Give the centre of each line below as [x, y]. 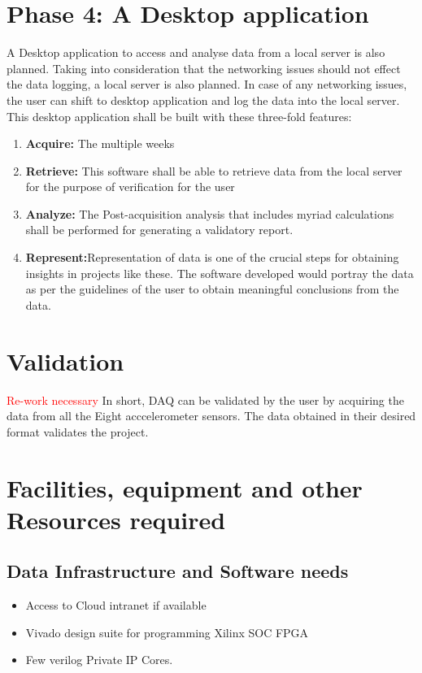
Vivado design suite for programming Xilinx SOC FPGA [167, 632]
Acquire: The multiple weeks [100, 143]
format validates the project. [78, 431]
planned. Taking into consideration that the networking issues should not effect [204, 68]
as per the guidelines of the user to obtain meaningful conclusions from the [212, 289]
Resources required [116, 519]
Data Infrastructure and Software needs [178, 571]
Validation [65, 360]
